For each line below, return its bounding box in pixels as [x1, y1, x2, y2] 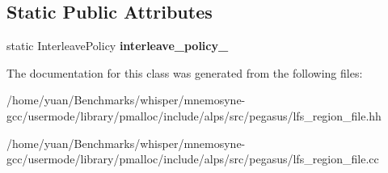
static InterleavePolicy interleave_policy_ [6, 37, 229, 54]
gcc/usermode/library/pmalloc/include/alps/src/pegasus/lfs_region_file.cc [6, 150, 379, 167]
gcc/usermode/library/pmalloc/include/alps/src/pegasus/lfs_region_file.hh [6, 107, 382, 124]
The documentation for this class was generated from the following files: [6, 64, 363, 81]
